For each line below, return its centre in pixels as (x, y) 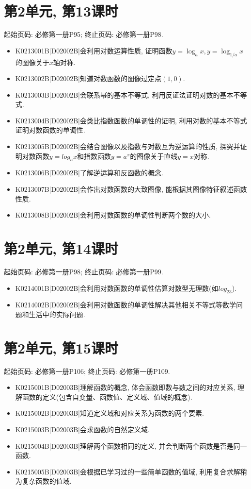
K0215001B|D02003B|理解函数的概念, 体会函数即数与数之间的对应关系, (125, 387)
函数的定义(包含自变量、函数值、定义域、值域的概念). (107, 396)
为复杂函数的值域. (43, 481)
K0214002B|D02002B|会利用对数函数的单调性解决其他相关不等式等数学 (125, 305)
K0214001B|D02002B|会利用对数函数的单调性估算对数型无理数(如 (117, 288)
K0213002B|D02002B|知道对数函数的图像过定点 (88, 78)
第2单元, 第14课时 (61, 248)
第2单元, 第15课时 (61, 347)
